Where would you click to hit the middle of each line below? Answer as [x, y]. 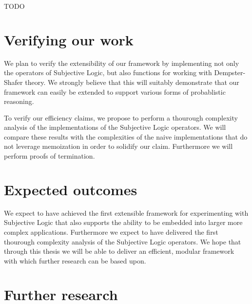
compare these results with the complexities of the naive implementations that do [126, 136]
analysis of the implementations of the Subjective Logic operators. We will [115, 127]
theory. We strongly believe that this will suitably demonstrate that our [132, 82]
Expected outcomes [71, 189]
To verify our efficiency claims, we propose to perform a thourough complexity [121, 117]
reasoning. [19, 101]
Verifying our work [69, 39]
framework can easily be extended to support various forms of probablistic [115, 91]
